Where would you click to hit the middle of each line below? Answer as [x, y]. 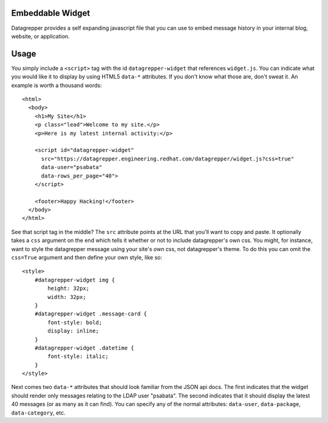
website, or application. [40, 36]
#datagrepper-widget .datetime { [84, 348]
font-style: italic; [78, 356]
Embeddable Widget [51, 13]
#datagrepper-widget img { [75, 280]
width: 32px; [67, 297]
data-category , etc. [39, 413]
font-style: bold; [75, 322]
